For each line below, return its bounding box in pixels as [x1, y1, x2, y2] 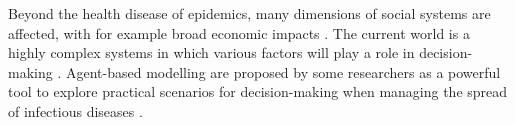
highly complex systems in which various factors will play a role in [8, 42, 415, 63]
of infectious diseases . [8, 100, 143, 121]
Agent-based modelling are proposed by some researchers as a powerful [65, 61, 501, 82]
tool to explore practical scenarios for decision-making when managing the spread [8, 81, 508, 102]
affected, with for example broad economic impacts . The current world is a [8, 22, 470, 43]
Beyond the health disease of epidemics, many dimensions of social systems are [8, 3, 491, 23]
